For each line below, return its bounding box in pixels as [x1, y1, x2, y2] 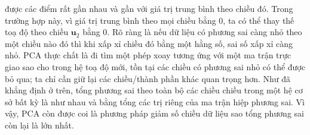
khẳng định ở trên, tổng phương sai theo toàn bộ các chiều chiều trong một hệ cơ [5, 84, 303, 96]
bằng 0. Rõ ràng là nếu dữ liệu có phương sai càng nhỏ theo [82, 26, 302, 38]
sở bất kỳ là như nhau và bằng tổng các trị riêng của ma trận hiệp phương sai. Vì [5, 95, 305, 108]
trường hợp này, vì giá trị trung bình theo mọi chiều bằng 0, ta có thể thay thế [5, 14, 294, 26]
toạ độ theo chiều [5, 26, 69, 38]
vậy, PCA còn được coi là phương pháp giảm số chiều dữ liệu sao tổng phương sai [5, 107, 304, 120]
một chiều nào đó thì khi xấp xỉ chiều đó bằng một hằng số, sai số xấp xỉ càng [5, 37, 293, 49]
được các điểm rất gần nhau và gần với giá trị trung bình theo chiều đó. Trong [5, 2, 293, 14]
